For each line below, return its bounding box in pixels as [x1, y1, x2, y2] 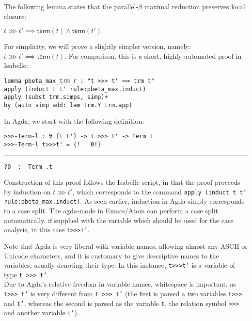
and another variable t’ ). [4, 307, 79, 318]
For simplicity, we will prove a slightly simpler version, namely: [4, 41, 191, 51]
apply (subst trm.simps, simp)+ [4, 94, 108, 101]
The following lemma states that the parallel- [4, 1, 139, 11]
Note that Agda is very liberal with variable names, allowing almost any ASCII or [4, 241, 248, 251]
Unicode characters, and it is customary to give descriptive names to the [4, 250, 219, 260]
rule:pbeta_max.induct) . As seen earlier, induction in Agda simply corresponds [4, 196, 245, 206]
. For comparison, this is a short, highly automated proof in [64, 50, 242, 61]
